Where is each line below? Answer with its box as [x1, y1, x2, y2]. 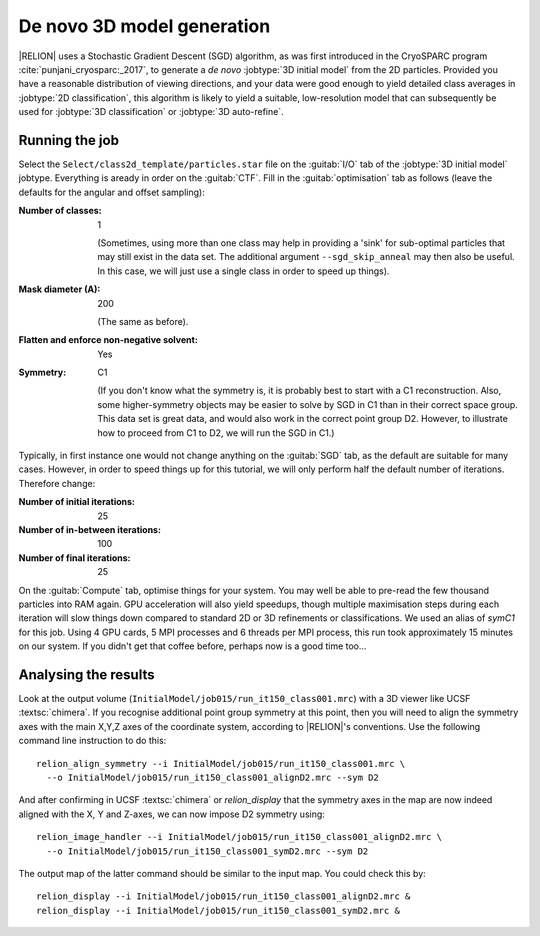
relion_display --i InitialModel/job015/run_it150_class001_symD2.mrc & [36, 905, 400, 916]
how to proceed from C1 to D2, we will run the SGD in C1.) [97, 426, 335, 439]
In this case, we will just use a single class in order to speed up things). [97, 265, 390, 277]
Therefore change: [18, 477, 96, 489]
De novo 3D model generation [18, 15, 271, 37]
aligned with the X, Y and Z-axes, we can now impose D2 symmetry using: [18, 808, 325, 820]
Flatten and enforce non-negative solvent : [18, 334, 199, 346]
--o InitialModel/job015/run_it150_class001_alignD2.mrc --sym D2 [46, 771, 379, 783]
